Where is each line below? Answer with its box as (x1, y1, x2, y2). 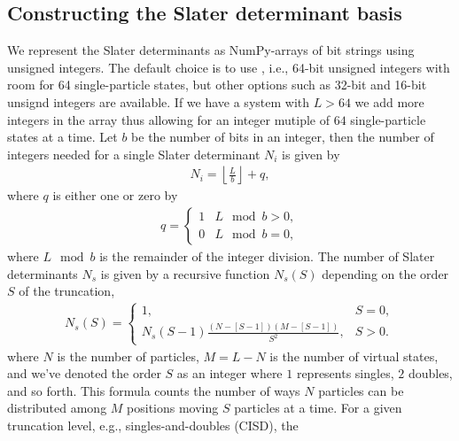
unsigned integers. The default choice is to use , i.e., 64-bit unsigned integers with (7, 58, 450, 76)
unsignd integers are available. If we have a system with (7, 92, 310, 111)
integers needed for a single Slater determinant (7, 144, 261, 163)
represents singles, (296, 364, 394, 383)
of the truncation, (19, 282, 115, 300)
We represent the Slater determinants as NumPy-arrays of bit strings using (7, 41, 415, 59)
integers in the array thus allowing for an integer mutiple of (7, 110, 330, 128)
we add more (354, 92, 424, 111)
